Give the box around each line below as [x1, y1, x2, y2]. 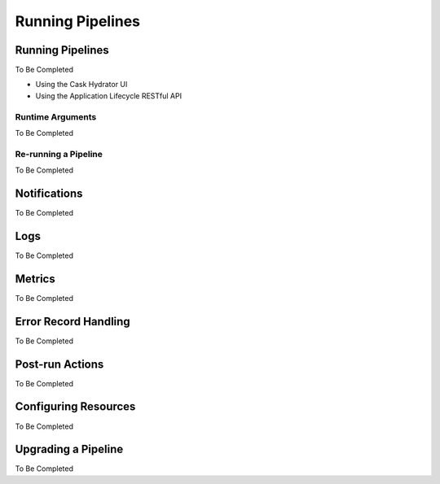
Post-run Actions [15, 357, 104, 371]
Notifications [15, 186, 83, 200]
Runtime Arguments [15, 111, 97, 122]
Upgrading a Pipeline [15, 443, 124, 456]
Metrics [15, 272, 56, 286]
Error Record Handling [15, 314, 130, 329]
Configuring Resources [15, 399, 136, 414]
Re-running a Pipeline [15, 148, 103, 159]
